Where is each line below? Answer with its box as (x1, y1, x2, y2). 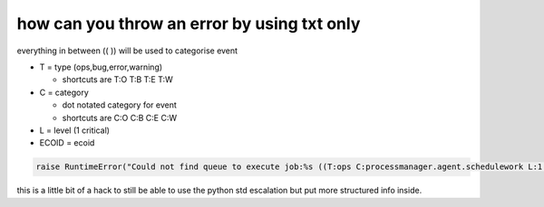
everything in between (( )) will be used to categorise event (16, 45, 238, 56)
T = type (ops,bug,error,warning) (39, 61, 163, 72)
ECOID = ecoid (39, 137, 95, 148)
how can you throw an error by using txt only (16, 14, 361, 33)
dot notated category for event (62, 99, 177, 110)
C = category (39, 87, 90, 98)
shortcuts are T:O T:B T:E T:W (62, 74, 173, 85)
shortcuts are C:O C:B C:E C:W (62, 112, 177, 123)
